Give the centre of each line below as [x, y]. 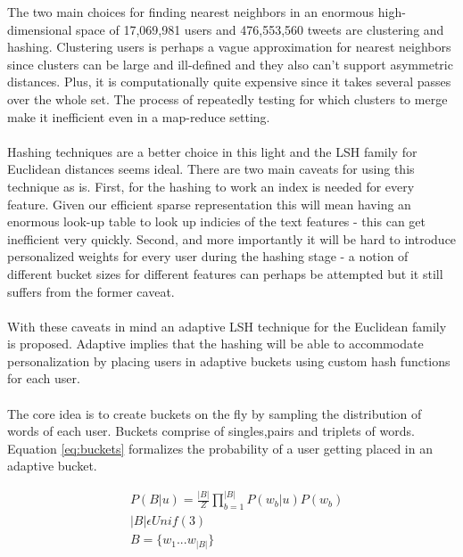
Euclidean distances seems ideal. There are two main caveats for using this [211, 169]
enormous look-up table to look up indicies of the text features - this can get [216, 221]
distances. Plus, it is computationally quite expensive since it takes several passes [229, 82]
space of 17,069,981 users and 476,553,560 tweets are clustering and [260, 29]
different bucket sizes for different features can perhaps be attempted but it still [225, 273]
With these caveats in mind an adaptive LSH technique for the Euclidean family [227, 326]
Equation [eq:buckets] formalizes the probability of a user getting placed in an [220, 448]
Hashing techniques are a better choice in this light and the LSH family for [212, 151]
